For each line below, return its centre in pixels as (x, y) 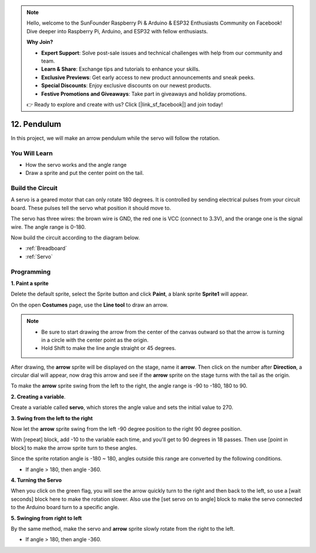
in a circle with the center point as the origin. (95, 340)
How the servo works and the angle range (76, 164)
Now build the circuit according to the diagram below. (75, 238)
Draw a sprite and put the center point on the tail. (85, 173)
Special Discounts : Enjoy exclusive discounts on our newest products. (126, 85)
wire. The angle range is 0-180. (48, 227)
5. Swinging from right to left (46, 518)
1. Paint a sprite (30, 283)
